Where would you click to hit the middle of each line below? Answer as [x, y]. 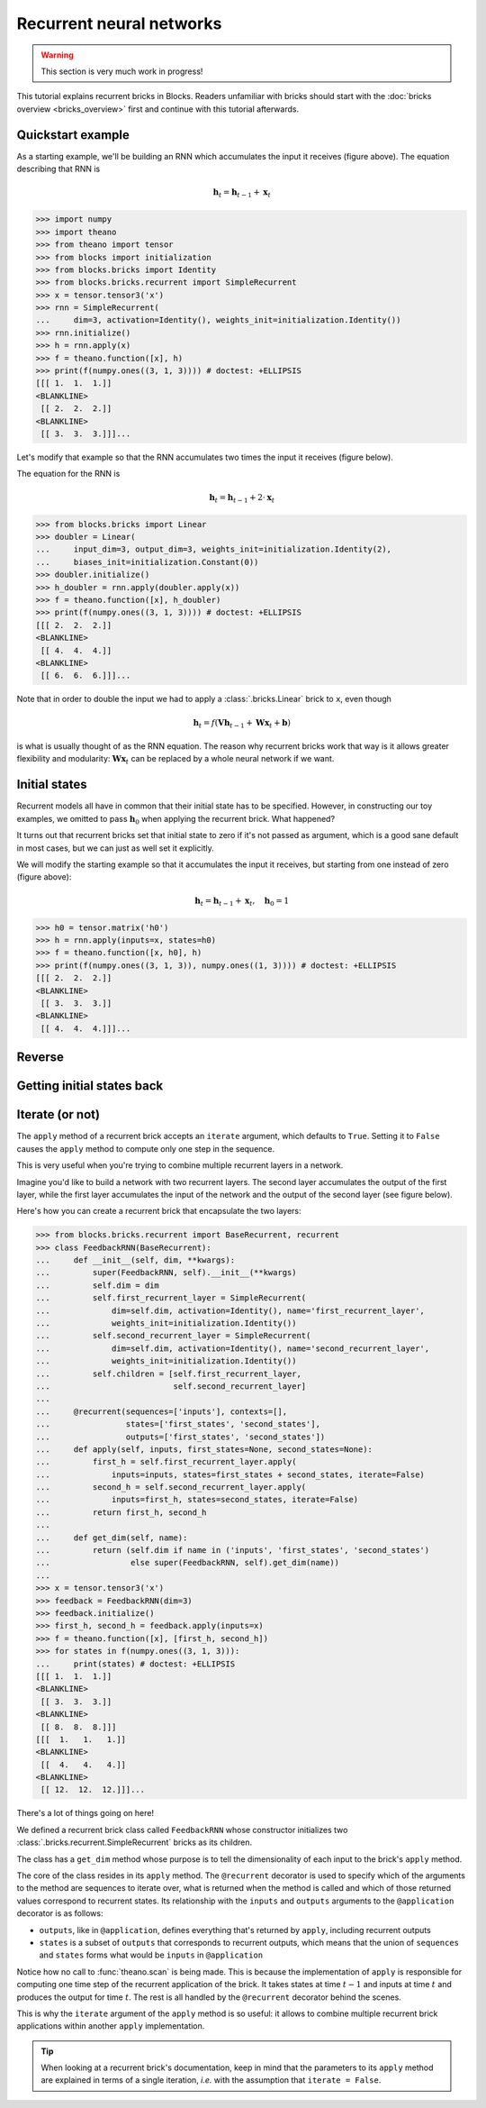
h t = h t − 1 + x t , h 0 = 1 [242, 901]
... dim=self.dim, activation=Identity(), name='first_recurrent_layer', [230, 1310]
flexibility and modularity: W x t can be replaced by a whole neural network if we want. [175, 760]
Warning [57, 55]
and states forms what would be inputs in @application [151, 1955]
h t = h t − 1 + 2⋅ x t [242, 498]
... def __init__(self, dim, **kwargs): [135, 1260]
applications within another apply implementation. [111, 2026]
